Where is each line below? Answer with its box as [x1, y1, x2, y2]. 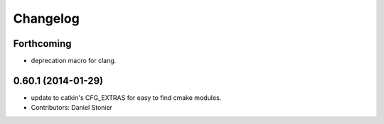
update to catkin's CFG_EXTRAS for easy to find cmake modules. [31, 93, 222, 102]
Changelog [13, 11, 80, 26]
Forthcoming [13, 38, 72, 50]
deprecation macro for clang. [31, 57, 117, 65]
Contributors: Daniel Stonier [31, 103, 113, 112]
